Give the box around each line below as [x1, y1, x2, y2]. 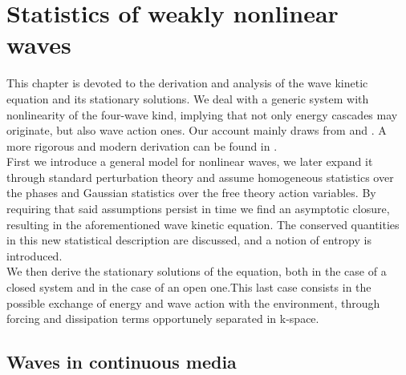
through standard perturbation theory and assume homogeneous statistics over [6, 168, 394, 185]
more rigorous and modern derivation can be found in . [6, 137, 278, 154]
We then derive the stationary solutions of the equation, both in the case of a [6, 263, 387, 280]
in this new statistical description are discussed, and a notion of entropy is [6, 232, 371, 248]
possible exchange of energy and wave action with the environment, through [6, 294, 380, 311]
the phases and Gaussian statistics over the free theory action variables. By [6, 184, 376, 201]
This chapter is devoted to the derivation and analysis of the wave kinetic [6, 75, 368, 91]
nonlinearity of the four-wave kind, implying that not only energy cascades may [6, 106, 398, 123]
